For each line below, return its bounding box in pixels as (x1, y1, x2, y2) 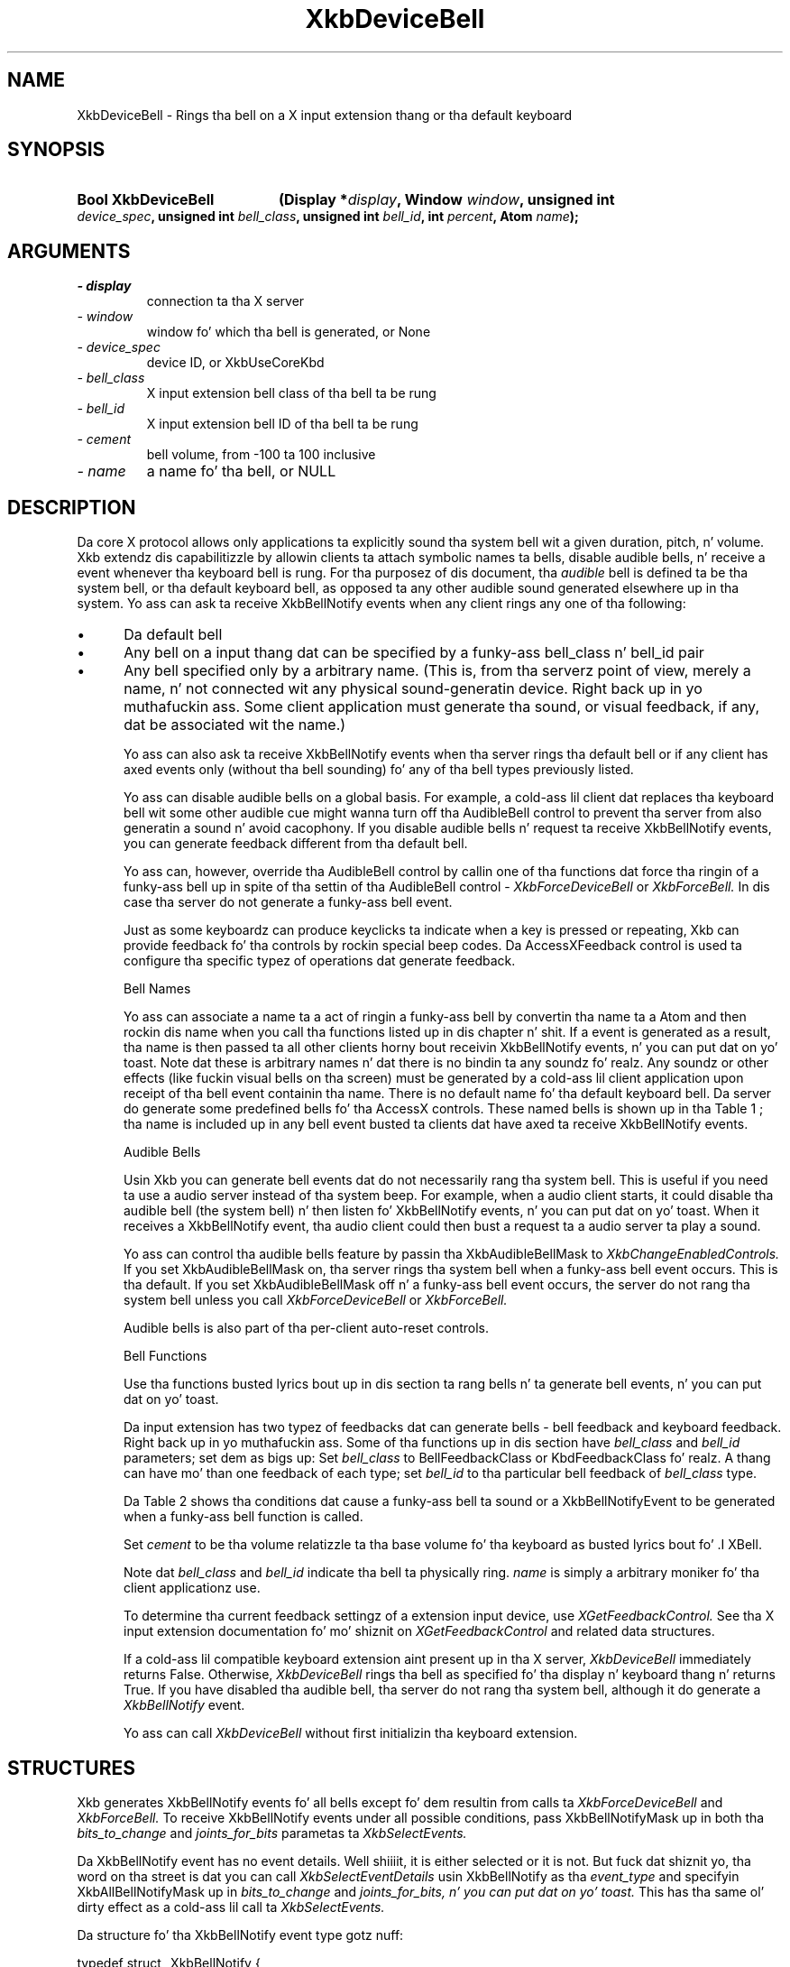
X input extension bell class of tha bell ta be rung (146, 385, 436, 402)
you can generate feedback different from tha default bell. (124, 836, 468, 852)
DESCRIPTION (7, 495, 136, 519)
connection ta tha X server (146, 293, 305, 309)
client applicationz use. (124, 1580, 261, 1596)
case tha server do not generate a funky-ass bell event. (124, 894, 453, 910)
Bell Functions (124, 1348, 207, 1364)
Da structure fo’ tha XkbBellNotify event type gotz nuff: (77, 1926, 404, 1943)
